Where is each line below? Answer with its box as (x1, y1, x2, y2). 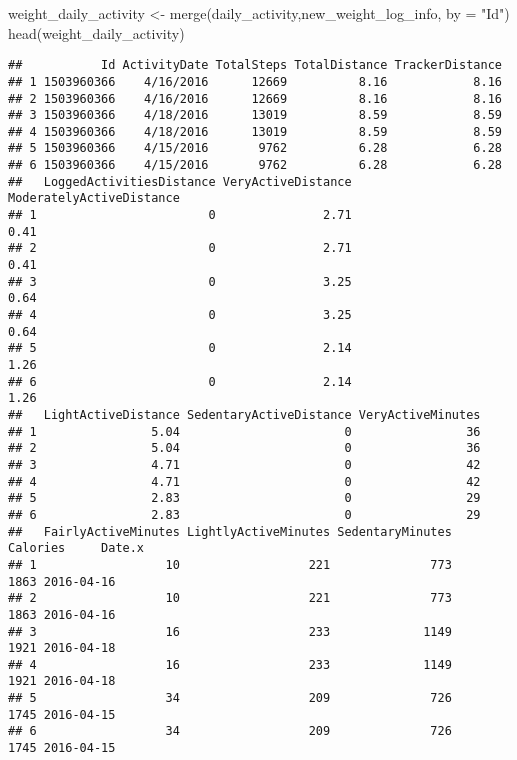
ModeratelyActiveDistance (8, 191, 180, 206)
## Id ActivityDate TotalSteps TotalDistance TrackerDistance (8, 58, 502, 73)
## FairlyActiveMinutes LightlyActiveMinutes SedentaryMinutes (8, 524, 452, 539)
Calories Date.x (8, 541, 145, 556)
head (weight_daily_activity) (8, 22, 185, 43)
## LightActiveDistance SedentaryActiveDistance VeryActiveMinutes (8, 407, 481, 422)
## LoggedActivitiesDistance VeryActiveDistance (8, 174, 352, 189)
